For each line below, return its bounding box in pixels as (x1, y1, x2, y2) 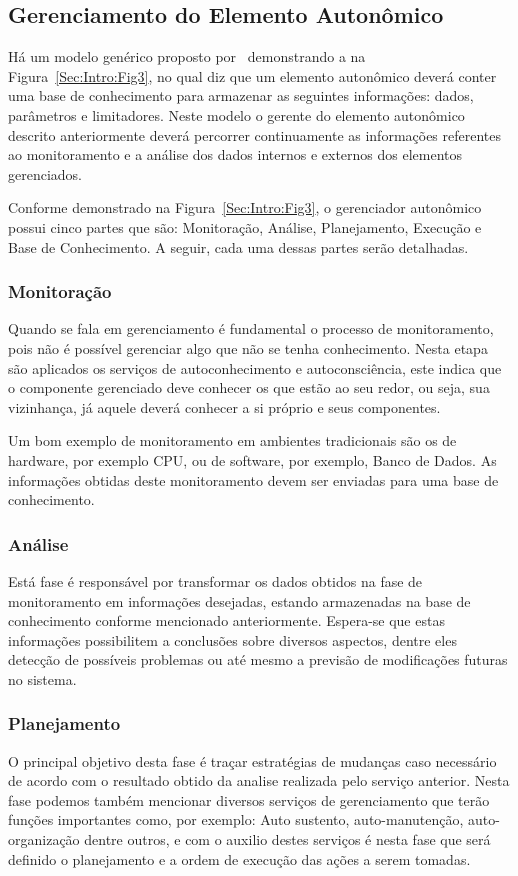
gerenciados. (8, 163, 83, 184)
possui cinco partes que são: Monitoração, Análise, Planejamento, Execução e (8, 216, 482, 237)
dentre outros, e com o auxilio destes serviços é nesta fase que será (84, 829, 491, 850)
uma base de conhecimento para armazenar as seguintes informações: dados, (8, 85, 474, 106)
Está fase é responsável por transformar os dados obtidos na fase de (8, 570, 423, 591)
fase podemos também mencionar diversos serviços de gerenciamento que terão (8, 789, 490, 810)
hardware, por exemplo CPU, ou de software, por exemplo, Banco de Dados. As (8, 449, 497, 470)
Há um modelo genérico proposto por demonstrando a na (8, 46, 366, 67)
